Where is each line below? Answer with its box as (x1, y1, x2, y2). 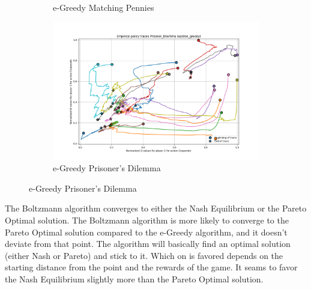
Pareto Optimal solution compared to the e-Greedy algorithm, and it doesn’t (5, 225, 288, 238)
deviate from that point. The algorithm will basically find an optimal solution (5, 237, 291, 250)
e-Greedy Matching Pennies (53, 1, 154, 13)
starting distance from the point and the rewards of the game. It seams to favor (5, 261, 298, 273)
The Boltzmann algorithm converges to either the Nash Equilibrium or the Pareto (5, 202, 307, 214)
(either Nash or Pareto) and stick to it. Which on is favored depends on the (5, 249, 283, 261)
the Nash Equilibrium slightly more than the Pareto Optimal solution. (5, 273, 264, 285)
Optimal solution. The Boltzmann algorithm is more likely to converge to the (5, 214, 289, 227)
